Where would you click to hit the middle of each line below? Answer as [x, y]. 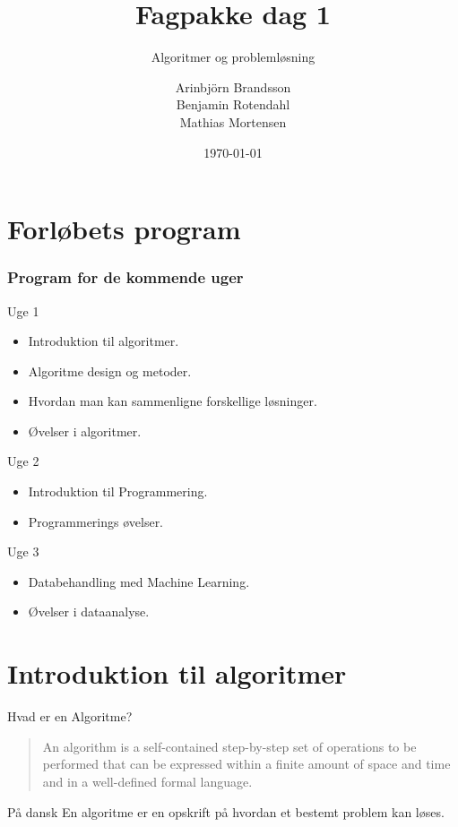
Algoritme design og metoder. [110, 370]
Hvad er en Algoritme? [70, 716]
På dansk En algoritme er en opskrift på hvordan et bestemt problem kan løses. [226, 811]
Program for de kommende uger [125, 277]
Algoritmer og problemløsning [233, 57]
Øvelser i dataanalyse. [89, 612]
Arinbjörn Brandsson [233, 86]
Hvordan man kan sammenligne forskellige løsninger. [173, 401]
